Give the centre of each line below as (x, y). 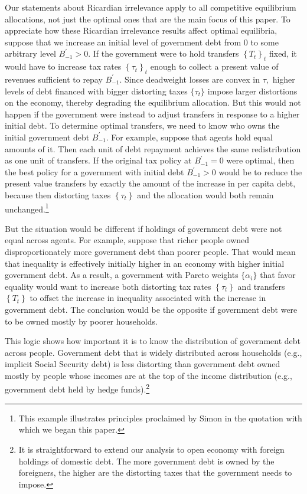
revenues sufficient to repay (54, 79)
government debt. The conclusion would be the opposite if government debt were (151, 309)
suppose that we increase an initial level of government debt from (123, 42)
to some (264, 42)
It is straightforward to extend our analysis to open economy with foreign (151, 449)
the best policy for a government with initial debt (94, 171)
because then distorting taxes (58, 194)
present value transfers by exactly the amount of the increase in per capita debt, (150, 183)
